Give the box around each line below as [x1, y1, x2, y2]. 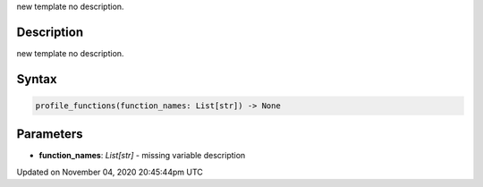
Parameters [16, 126, 83, 142]
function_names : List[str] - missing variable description [38, 150, 246, 161]
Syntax [16, 72, 57, 87]
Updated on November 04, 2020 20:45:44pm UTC [16, 166, 203, 177]
